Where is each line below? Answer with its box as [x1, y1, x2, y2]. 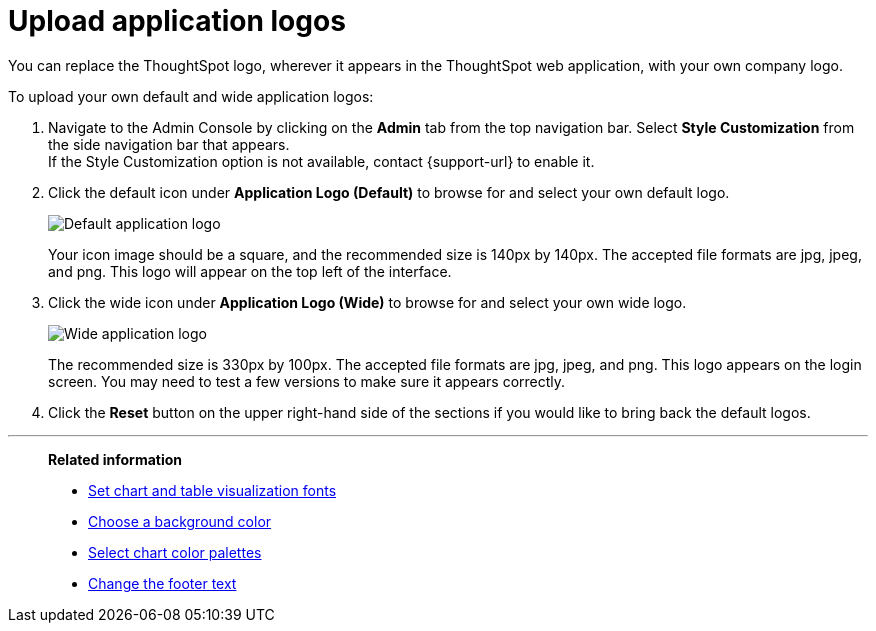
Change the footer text [88, 574, 237, 592]
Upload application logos [8, 4, 346, 38]
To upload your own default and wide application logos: [8, 87, 374, 105]
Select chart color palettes [88, 543, 262, 561]
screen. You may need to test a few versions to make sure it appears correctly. [48, 372, 566, 390]
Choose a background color [88, 512, 272, 530]
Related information [48, 450, 183, 468]
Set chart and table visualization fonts [88, 481, 337, 499]
